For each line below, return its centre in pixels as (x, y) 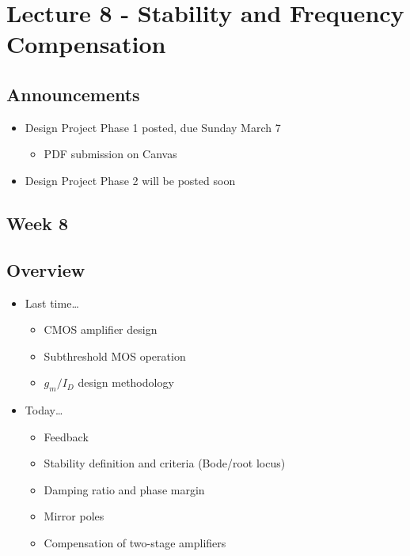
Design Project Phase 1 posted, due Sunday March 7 (153, 127)
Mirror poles (74, 516)
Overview (46, 269)
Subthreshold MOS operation (115, 356)
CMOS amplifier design (101, 329)
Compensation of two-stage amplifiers (135, 543)
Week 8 (37, 223)
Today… (44, 410)
